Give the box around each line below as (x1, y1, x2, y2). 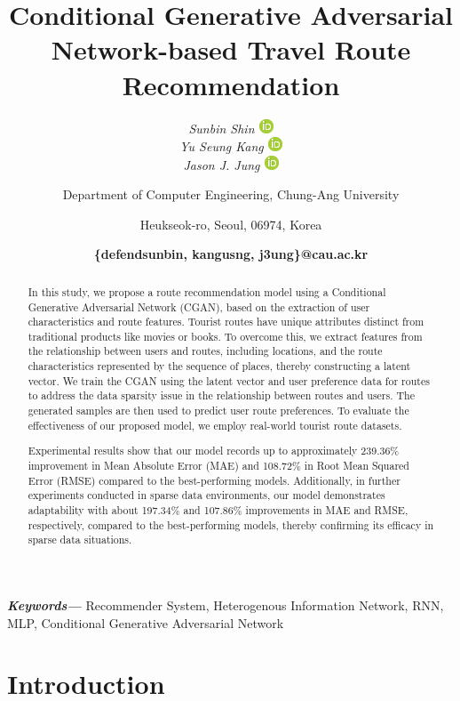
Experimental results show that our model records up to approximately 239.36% (28, 443, 400, 458)
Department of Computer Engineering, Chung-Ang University (62, 185, 400, 204)
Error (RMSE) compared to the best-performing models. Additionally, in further (28, 472, 401, 487)
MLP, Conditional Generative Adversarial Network (7, 613, 284, 632)
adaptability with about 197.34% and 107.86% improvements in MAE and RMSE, (28, 502, 408, 517)
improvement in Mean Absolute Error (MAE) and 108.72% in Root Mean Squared (28, 457, 409, 472)
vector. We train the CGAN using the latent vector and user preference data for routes (28, 373, 430, 388)
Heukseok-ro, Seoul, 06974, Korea (139, 214, 322, 233)
